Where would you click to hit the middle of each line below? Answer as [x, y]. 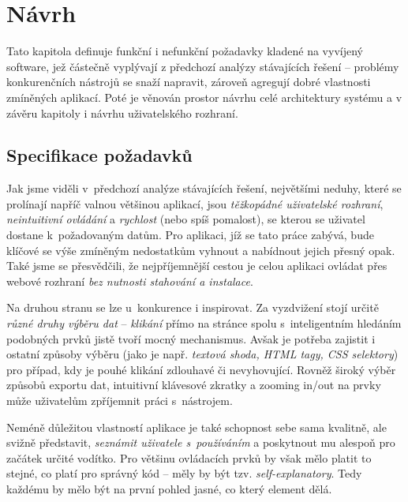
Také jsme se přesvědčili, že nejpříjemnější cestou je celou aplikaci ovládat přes [197, 266]
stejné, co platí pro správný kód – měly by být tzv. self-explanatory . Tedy [184, 473]
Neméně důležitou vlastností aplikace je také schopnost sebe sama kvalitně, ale [197, 427]
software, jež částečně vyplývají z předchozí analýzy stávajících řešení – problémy [203, 66]
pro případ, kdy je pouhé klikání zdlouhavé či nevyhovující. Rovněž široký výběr [201, 369]
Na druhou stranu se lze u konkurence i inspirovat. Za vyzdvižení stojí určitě [193, 307]
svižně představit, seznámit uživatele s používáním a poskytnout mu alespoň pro [201, 442]
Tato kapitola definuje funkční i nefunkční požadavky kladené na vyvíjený [185, 51]
